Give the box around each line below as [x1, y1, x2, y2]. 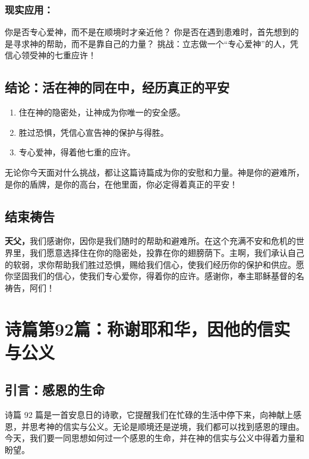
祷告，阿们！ [5, 281, 55, 293]
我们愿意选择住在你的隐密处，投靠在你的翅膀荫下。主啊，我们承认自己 [29, 246, 304, 258]
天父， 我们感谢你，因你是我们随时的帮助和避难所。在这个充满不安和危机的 [5, 235, 296, 247]
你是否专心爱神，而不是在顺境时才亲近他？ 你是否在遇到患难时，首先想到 [5, 26, 291, 38]
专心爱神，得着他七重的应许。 [18, 146, 135, 158]
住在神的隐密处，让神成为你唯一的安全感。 [18, 106, 185, 118]
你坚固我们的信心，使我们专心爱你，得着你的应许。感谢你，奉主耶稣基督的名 [5, 270, 304, 282]
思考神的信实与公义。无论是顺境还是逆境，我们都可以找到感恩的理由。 [29, 420, 304, 432]
